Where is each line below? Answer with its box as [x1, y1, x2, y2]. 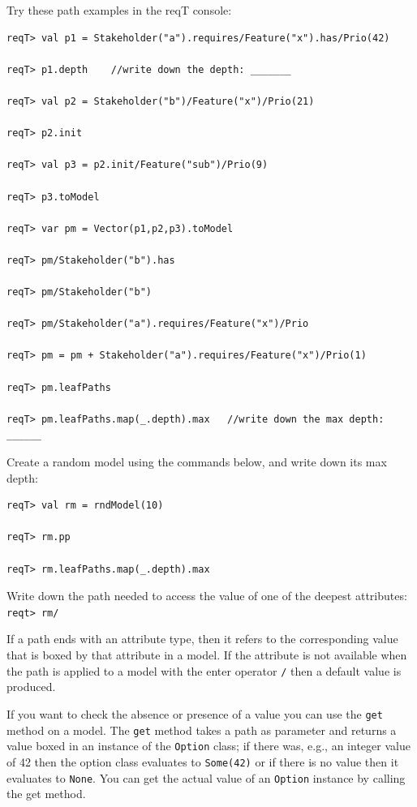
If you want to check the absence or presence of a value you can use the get [6, 705, 383, 722]
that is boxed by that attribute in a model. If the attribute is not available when [6, 646, 407, 663]
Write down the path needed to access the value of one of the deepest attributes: [6, 587, 407, 604]
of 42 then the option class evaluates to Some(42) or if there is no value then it [6, 753, 399, 770]
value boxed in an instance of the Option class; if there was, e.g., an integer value [6, 737, 411, 754]
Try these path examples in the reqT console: [6, 2, 232, 18]
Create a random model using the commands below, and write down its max [6, 453, 387, 470]
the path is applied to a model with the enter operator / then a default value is [6, 662, 402, 679]
